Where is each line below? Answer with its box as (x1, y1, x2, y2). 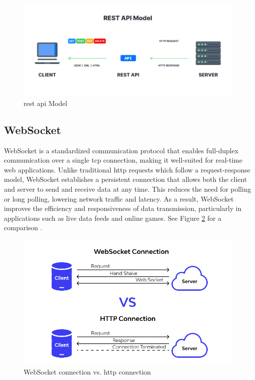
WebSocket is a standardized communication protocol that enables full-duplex (4, 145, 239, 155)
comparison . (4, 222, 42, 233)
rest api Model (24, 98, 67, 108)
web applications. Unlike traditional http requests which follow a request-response (4, 164, 251, 174)
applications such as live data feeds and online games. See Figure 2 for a (4, 212, 222, 223)
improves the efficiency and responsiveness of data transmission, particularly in (4, 203, 242, 213)
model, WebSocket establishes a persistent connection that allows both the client (4, 174, 247, 184)
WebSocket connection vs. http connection (24, 366, 151, 377)
